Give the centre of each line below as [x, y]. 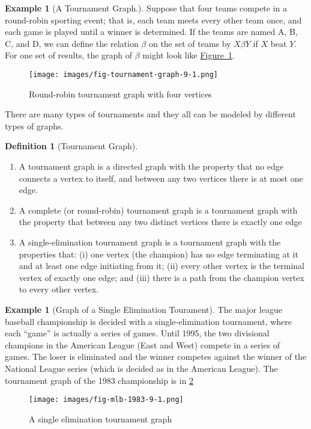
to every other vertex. [59, 289]
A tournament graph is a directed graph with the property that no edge [151, 166]
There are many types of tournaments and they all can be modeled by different [150, 114]
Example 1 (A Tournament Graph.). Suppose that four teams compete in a [146, 8]
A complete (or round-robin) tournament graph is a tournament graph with [158, 210]
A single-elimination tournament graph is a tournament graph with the [150, 242]
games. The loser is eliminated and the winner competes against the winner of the [156, 356]
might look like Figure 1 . [189, 55]
